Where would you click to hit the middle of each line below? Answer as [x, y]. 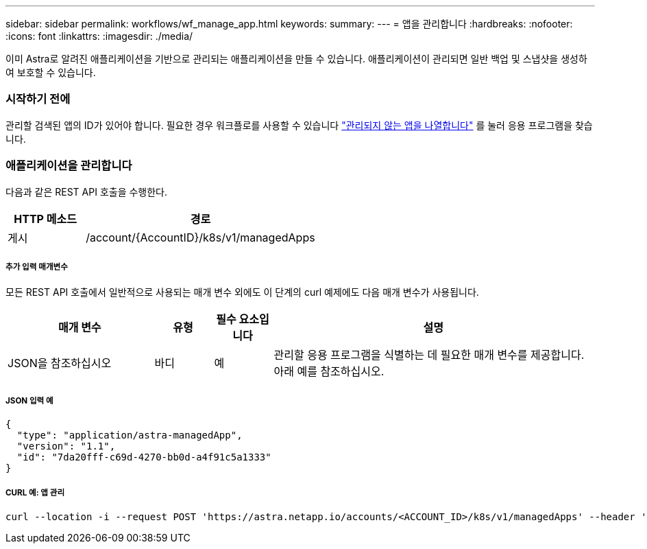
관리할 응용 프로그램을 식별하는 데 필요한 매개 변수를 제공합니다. [429, 355]
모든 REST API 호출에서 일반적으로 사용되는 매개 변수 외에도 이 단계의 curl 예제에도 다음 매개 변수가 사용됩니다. [242, 292]
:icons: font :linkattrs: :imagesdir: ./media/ [99, 36]
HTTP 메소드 [45, 219]
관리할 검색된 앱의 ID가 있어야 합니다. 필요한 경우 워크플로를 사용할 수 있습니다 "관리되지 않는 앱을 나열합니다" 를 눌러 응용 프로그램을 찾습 [299, 125]
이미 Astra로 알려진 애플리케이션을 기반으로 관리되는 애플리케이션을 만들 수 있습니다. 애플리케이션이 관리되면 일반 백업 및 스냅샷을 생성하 [296, 59]
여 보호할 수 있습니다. [51, 72]
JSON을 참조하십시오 [60, 363]
